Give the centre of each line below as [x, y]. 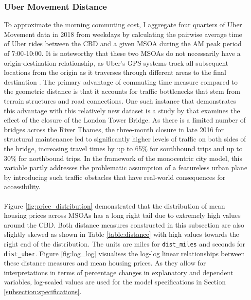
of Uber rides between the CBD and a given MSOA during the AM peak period [123, 44]
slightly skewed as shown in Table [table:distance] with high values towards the [122, 234]
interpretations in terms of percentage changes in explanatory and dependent [119, 272]
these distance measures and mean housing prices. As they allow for [105, 263]
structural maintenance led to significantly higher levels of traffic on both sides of [125, 139]
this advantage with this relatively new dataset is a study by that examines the [122, 110]
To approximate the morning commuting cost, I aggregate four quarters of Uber [123, 25]
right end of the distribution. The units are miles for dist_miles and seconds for [125, 243]
